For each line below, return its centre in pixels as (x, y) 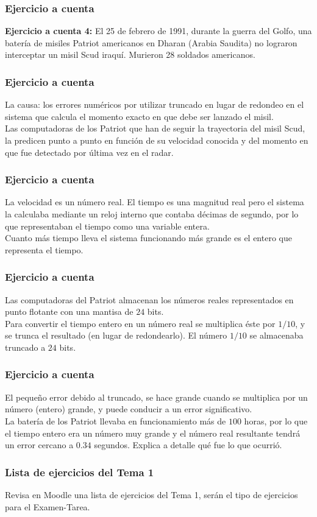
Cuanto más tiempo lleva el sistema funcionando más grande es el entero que (148, 238)
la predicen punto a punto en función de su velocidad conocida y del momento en (157, 140)
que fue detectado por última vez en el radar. (89, 152)
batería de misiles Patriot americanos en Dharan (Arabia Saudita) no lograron (151, 42)
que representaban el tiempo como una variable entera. (107, 226)
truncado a (25, 347)
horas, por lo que (276, 420)
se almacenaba (276, 335)
